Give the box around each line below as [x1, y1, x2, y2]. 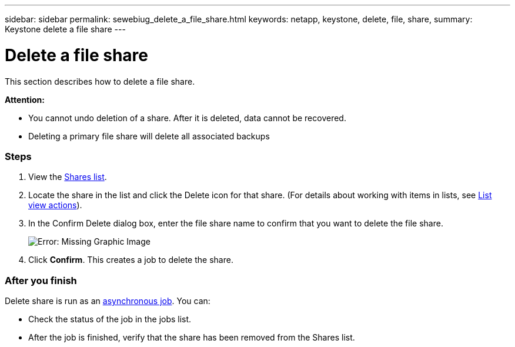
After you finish [5, 274, 77, 286]
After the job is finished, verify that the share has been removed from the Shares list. [28, 332, 355, 342]
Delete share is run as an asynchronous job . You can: [5, 296, 210, 306]
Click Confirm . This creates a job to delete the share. [28, 255, 233, 265]
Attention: [5, 94, 45, 105]
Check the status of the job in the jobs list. [28, 314, 192, 324]
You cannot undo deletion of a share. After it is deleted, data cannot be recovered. [28, 112, 346, 123]
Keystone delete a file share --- [5, 24, 126, 34]
